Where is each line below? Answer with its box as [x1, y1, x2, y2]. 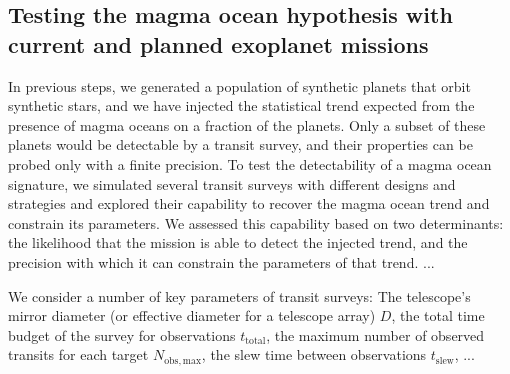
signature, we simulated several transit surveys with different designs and [8, 173, 456, 194]
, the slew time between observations [201, 344, 427, 365]
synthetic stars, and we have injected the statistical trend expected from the [8, 95, 475, 116]
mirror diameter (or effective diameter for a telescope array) [8, 305, 376, 326]
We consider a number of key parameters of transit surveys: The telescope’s [8, 285, 471, 306]
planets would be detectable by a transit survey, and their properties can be [8, 134, 473, 155]
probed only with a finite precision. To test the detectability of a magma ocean [8, 153, 492, 174]
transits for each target [8, 344, 149, 365]
